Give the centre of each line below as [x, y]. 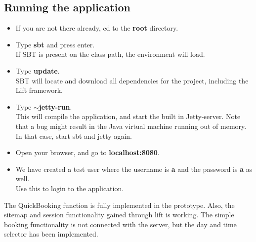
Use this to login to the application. [70, 188]
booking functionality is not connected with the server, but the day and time [120, 224]
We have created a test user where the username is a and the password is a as [134, 169]
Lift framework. [39, 90]
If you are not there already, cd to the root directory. [97, 28]
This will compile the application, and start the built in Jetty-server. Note [128, 116]
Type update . [38, 70]
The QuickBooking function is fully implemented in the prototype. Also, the [119, 205]
